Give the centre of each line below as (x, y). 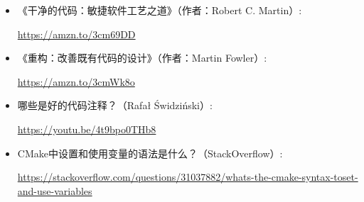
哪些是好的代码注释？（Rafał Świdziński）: (115, 105)
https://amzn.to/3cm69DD (76, 34)
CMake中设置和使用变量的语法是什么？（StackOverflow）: (150, 153)
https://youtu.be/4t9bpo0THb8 (87, 129)
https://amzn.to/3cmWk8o (76, 81)
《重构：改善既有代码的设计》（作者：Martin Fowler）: (142, 58)
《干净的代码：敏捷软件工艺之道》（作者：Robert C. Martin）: (160, 10)
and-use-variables (55, 190)
